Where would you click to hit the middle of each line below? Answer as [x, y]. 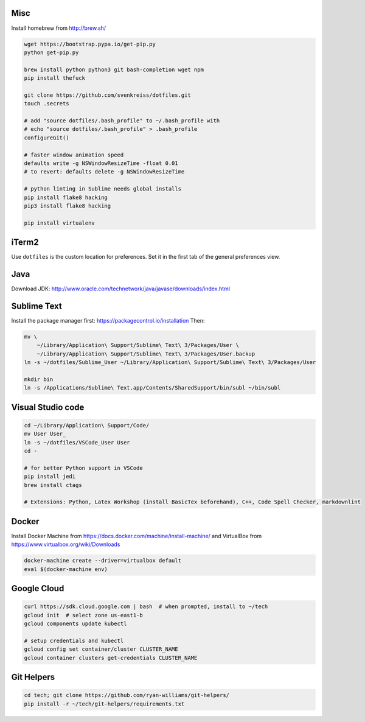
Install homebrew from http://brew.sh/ [59, 28]
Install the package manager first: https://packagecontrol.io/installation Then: [108, 321]
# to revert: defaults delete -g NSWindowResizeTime [104, 172]
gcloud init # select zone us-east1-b [83, 615]
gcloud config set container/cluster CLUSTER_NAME [101, 649]
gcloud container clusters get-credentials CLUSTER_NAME [111, 658]
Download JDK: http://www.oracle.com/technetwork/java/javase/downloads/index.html [121, 289]
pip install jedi [50, 477]
